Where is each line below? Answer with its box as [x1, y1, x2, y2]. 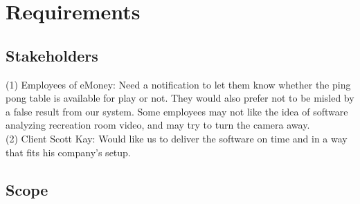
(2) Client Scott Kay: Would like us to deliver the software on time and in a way [6, 131, 348, 145]
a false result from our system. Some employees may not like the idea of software [6, 104, 348, 118]
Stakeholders [6, 44, 98, 66]
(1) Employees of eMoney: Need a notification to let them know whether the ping [6, 77, 351, 91]
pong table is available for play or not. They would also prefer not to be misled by [6, 91, 354, 105]
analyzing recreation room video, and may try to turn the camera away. [6, 118, 310, 132]
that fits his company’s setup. [6, 145, 131, 159]
